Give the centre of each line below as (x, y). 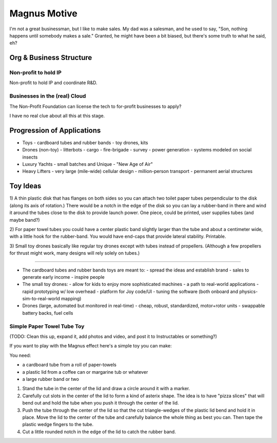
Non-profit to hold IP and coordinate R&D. (53, 83)
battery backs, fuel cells (48, 313)
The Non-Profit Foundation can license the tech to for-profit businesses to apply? (95, 106)
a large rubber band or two (51, 379)
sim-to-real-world (41, 299)
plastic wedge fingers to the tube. (58, 425)
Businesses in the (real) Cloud (48, 96)
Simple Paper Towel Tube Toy (47, 326)
